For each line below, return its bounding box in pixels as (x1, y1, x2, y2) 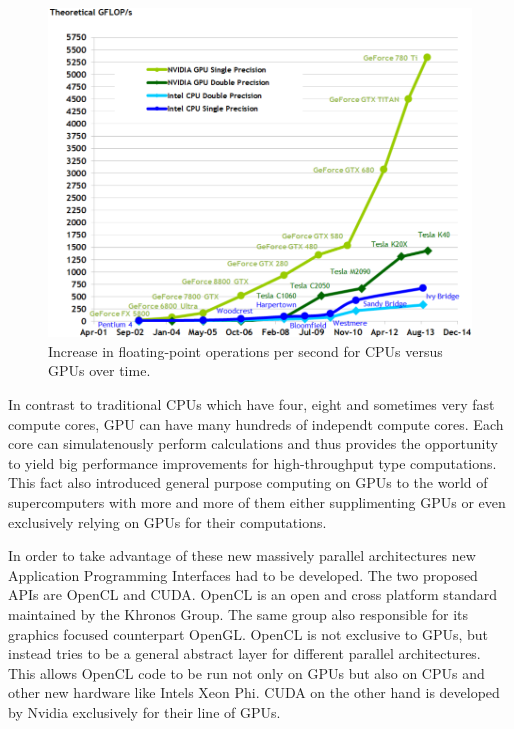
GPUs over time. (48, 360, 151, 381)
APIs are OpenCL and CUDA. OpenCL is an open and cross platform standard (8, 584, 498, 605)
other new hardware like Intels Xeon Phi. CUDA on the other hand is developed (8, 682, 500, 703)
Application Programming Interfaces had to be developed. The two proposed (8, 564, 478, 585)
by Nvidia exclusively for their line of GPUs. (8, 701, 281, 722)
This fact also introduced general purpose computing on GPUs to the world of (8, 472, 488, 493)
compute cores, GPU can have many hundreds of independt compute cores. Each (8, 413, 504, 434)
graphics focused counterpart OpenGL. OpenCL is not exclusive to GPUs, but (8, 623, 489, 644)
